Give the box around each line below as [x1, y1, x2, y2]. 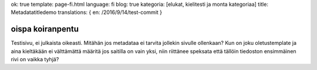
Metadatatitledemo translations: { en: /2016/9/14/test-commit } [11, 9, 163, 16]
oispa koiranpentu [11, 24, 79, 34]
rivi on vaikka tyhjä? [11, 56, 59, 63]
